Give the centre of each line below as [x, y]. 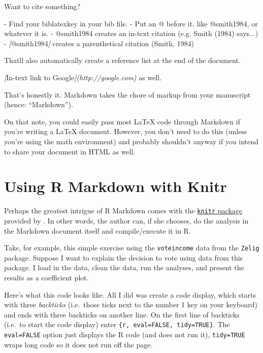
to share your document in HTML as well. [70, 151]
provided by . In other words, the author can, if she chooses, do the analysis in [126, 220]
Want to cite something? [42, 6]
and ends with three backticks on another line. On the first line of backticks [122, 314]
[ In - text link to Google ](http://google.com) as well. [83, 77]
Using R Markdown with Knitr [116, 186]
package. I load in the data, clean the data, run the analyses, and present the [124, 267]
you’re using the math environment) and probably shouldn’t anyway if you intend [131, 141]
